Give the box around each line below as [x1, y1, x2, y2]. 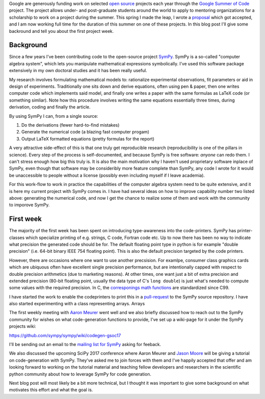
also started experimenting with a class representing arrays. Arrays [9, 301, 145, 307]
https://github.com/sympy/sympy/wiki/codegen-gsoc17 [9, 332, 121, 338]
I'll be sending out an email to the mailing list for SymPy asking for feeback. [9, 342, 161, 347]
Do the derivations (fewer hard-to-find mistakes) [21, 122, 120, 128]
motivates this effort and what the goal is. [9, 387, 93, 393]
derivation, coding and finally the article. [9, 104, 91, 110]
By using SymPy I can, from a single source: [9, 113, 98, 119]
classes [9, 235, 25, 240]
